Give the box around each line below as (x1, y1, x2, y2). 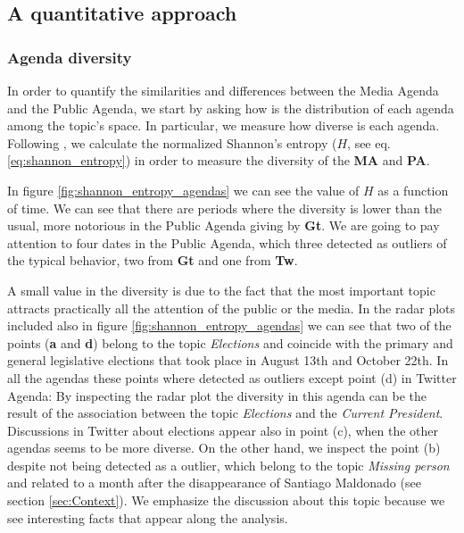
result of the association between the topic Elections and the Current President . (7, 404, 443, 422)
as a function (377, 180, 449, 199)
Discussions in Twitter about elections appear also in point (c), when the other (7, 421, 438, 439)
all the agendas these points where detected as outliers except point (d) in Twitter (7, 368, 457, 387)
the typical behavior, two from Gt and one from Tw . (7, 251, 298, 270)
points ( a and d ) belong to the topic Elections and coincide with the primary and (7, 333, 453, 352)
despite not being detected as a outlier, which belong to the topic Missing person (7, 455, 450, 474)
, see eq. (347, 133, 391, 152)
